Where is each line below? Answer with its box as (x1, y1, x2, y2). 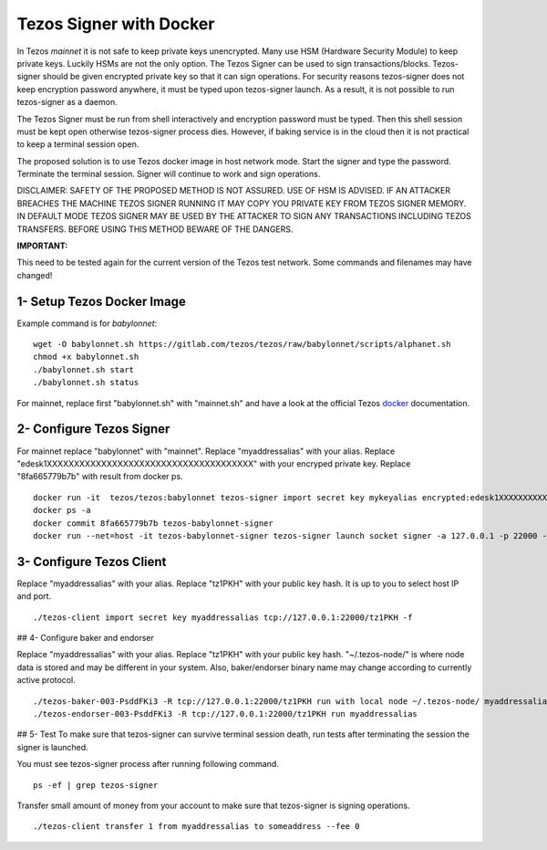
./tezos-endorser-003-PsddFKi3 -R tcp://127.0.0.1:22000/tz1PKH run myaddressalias (33, 708, 418, 719)
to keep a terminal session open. (16, 139, 139, 150)
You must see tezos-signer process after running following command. (16, 759, 280, 770)
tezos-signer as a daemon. (16, 97, 118, 108)
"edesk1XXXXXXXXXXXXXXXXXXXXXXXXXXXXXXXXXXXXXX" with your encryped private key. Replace (16, 457, 411, 469)
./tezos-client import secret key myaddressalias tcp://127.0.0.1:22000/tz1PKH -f (33, 612, 413, 623)
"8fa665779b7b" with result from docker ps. (16, 471, 183, 482)
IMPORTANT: (16, 240, 68, 251)
